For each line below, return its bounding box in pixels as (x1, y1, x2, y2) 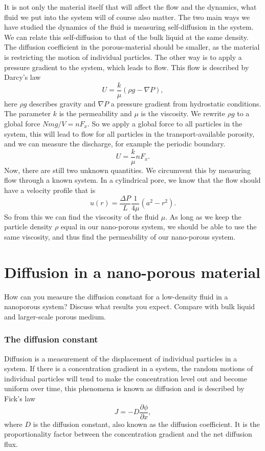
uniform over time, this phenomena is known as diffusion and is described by (4, 383, 245, 394)
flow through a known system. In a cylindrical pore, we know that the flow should (4, 175, 261, 185)
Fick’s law (4, 393, 35, 403)
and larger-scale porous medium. (4, 311, 106, 321)
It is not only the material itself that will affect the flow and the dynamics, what (4, 2, 257, 12)
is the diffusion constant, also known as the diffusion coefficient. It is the (33, 418, 260, 429)
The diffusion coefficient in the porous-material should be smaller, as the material (4, 41, 260, 52)
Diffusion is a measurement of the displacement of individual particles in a (4, 353, 237, 363)
